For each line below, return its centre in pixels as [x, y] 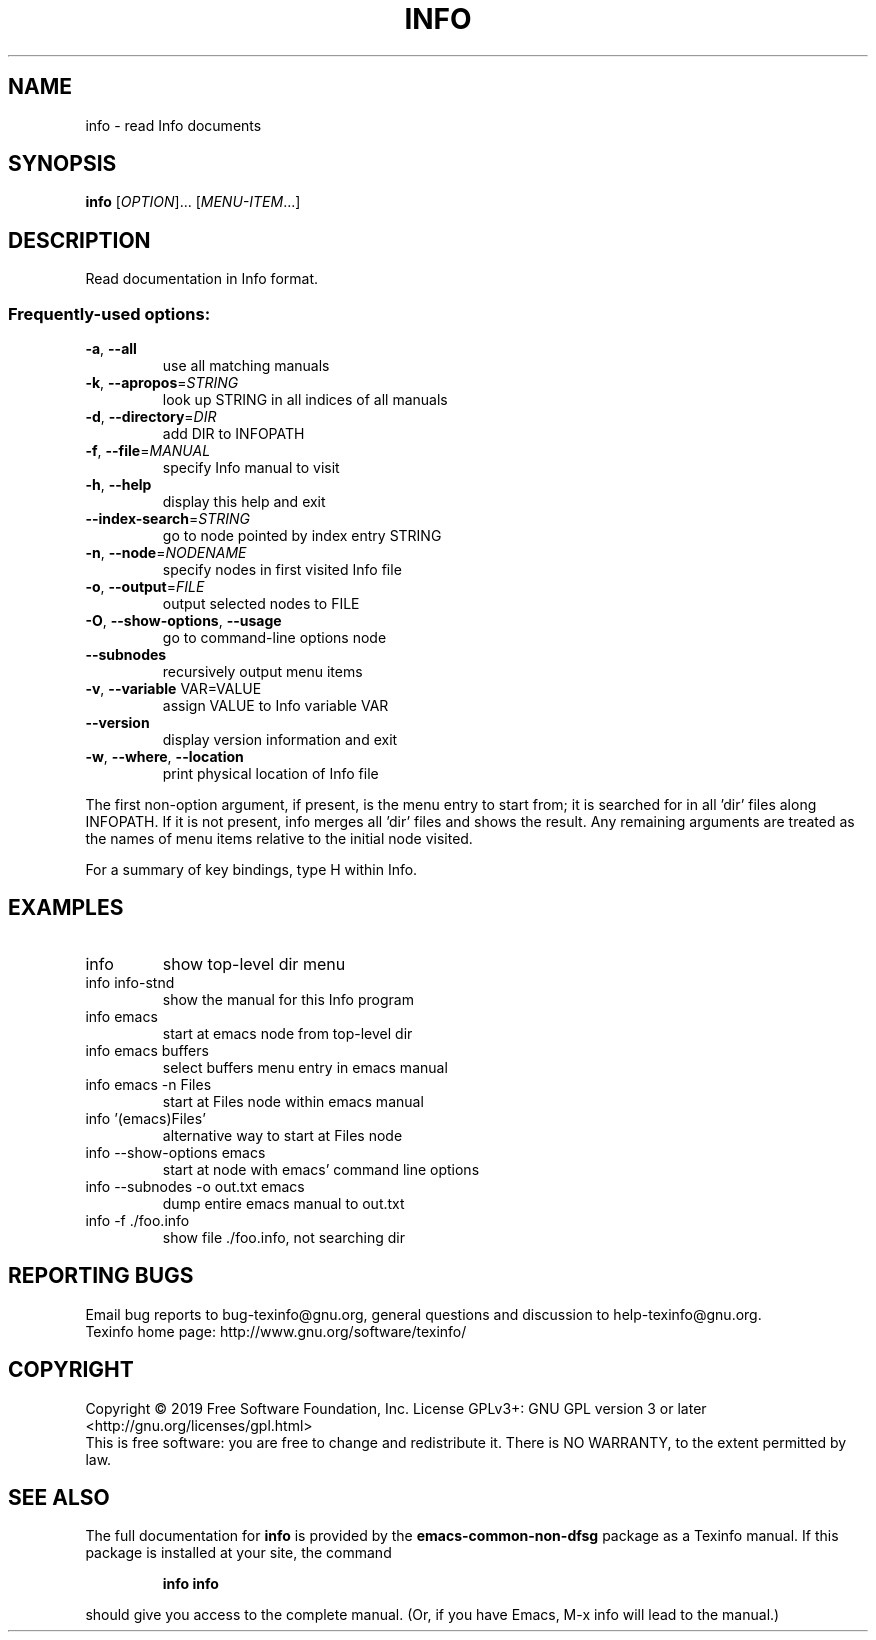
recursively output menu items [262, 672]
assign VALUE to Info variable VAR [275, 706]
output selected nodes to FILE [261, 604]
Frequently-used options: [109, 313]
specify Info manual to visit [251, 468]
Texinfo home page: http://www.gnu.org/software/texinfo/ [276, 1331]
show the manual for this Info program [288, 999]
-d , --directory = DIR [151, 417]
